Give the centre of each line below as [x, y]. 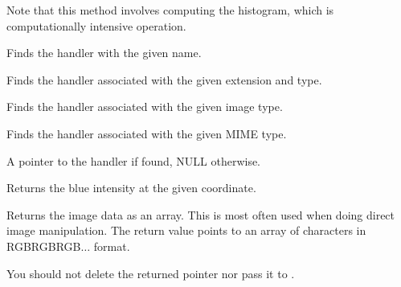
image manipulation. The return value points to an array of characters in [186, 230]
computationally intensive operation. [96, 25]
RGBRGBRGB [44, 246]
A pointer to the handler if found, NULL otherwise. [134, 160]
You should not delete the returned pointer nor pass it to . [151, 273]
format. [112, 246]
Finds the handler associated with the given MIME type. [147, 133]
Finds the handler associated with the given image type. [145, 107]
